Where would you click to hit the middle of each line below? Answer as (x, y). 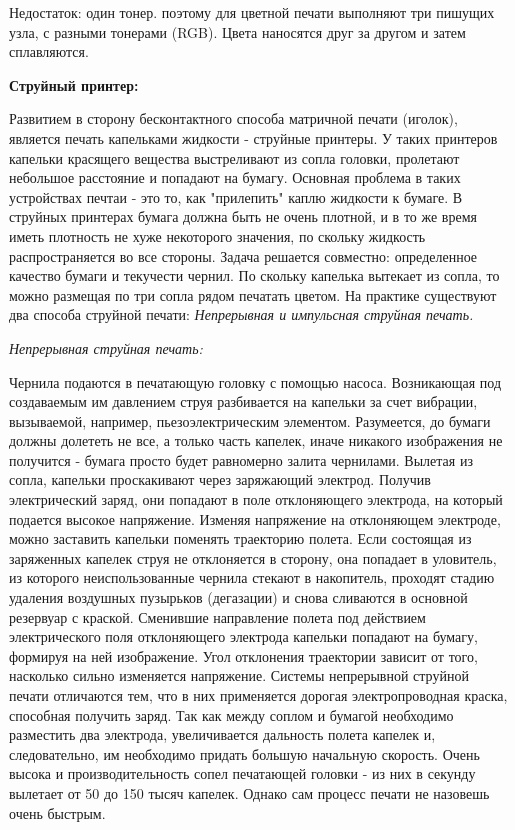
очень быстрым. (57, 812)
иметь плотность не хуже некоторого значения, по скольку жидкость (217, 235)
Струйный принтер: (74, 84)
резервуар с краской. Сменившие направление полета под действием (217, 616)
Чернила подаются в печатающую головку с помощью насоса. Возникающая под (255, 381)
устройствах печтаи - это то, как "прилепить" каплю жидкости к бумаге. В (236, 196)
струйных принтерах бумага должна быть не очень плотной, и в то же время (243, 216)
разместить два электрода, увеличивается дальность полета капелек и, (222, 734)
